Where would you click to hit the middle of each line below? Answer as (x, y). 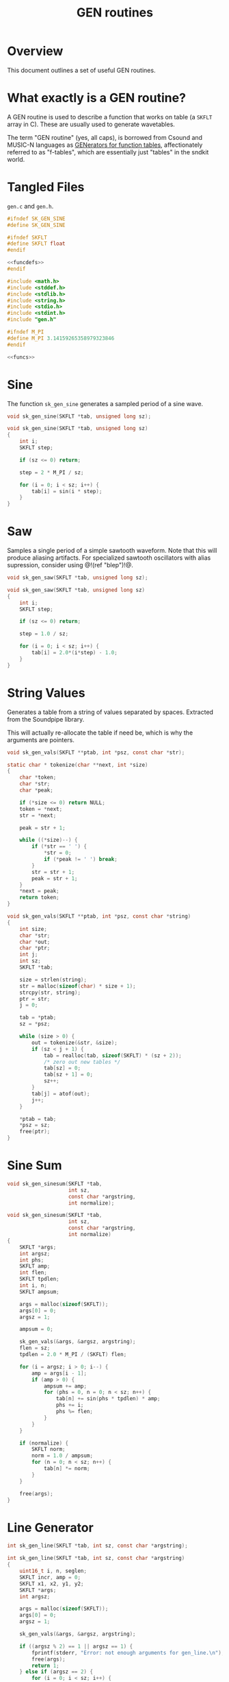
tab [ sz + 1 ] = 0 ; (68, 1075)
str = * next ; (38, 815)
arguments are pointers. (41, 739)
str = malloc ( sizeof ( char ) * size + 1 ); (78, 986)
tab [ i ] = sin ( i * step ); (67, 491)
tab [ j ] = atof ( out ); (61, 1093)
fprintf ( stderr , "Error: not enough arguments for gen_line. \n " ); (128, 1653)
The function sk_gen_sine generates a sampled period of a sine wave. (105, 403)
